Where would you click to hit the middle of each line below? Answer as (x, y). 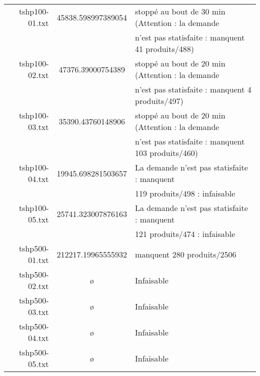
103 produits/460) (166, 153)
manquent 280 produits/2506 (186, 254)
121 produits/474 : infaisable (185, 234)
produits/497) (159, 101)
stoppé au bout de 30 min (180, 11)
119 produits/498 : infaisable (185, 193)
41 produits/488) (164, 49)
